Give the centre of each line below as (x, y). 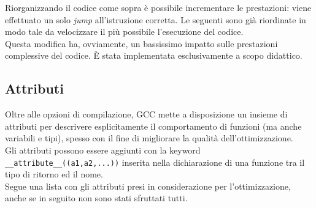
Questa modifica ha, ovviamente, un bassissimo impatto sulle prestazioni (141, 43)
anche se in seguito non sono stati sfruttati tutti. (96, 198)
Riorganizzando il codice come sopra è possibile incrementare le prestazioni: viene (158, 7)
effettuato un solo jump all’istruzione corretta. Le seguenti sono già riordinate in (156, 19)
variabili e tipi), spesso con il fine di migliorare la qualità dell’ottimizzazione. (149, 138)
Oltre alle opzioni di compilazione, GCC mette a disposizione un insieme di (146, 114)
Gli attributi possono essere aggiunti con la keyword (103, 150)
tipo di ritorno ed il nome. (54, 174)
